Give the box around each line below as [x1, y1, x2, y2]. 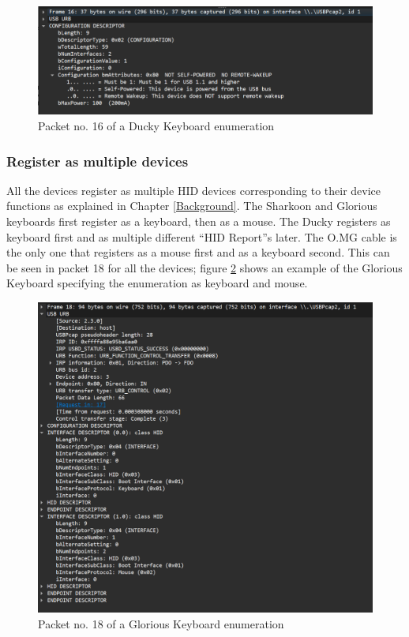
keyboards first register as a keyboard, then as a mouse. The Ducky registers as [6, 213, 391, 230]
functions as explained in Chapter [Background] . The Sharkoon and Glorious [6, 197, 377, 214]
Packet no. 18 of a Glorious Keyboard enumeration [38, 615, 284, 631]
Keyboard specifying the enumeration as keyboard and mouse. [6, 275, 308, 291]
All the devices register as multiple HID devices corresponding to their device [6, 182, 381, 198]
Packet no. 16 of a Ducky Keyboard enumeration [38, 118, 275, 134]
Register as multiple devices [6, 151, 189, 170]
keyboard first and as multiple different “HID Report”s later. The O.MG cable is [6, 228, 397, 245]
